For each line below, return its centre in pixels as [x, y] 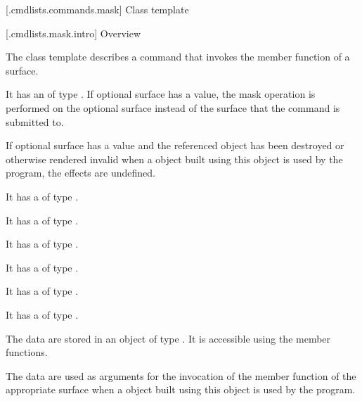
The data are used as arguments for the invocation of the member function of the [181, 375]
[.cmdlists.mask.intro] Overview [73, 33]
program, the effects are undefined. [80, 173]
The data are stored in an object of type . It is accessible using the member [168, 338]
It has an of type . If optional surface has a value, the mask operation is [161, 94]
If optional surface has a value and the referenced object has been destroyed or [175, 145]
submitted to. [35, 121]
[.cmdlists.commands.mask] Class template [97, 9]
